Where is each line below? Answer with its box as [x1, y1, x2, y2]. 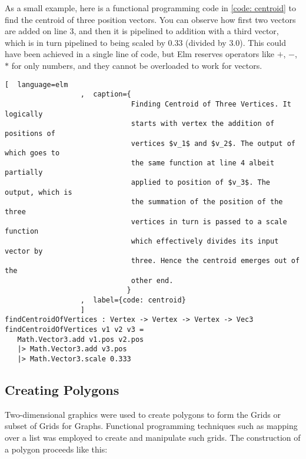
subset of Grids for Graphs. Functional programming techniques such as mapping [5, 420, 298, 432]
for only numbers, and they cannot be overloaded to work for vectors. [11, 59, 262, 71]
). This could [240, 36, 286, 48]
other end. [131, 276, 174, 285]
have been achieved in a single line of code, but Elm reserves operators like [5, 48, 274, 60]
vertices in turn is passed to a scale [131, 217, 287, 226]
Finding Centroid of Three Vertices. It [131, 99, 291, 108]
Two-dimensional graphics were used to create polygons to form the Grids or [5, 408, 281, 420]
